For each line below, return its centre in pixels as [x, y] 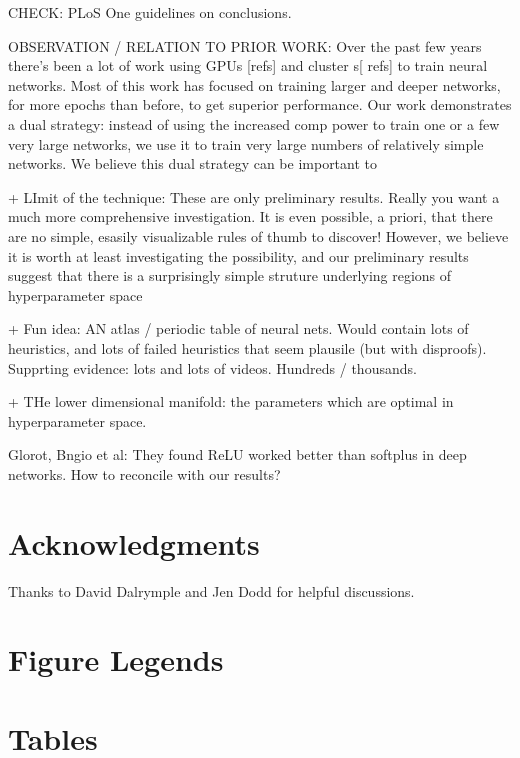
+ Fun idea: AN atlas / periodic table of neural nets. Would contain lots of [238, 328]
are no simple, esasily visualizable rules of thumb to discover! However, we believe [258, 235]
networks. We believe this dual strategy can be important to [193, 163]
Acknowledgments [134, 542]
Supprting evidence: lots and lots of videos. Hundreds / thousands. [212, 367]
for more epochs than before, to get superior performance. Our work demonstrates [260, 104]
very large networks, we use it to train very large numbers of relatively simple [246, 143]
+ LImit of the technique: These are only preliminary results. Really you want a [254, 196]
